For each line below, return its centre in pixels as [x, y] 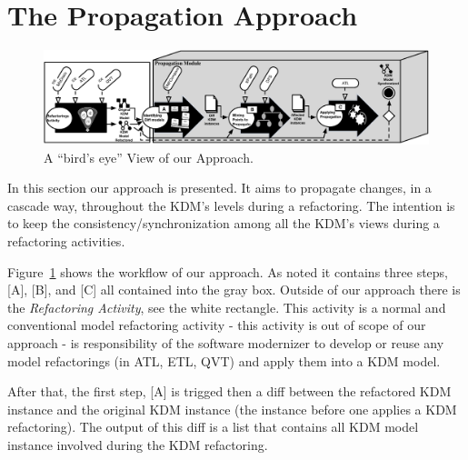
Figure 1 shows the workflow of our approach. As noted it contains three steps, [228, 271]
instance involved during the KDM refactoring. [138, 444]
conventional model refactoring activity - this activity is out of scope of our [217, 325]
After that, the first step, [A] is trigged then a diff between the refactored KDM [229, 391]
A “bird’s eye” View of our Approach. [149, 157]
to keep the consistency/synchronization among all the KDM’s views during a [224, 223]
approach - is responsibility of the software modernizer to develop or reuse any [226, 342]
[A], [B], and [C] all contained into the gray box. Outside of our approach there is [234, 290]
